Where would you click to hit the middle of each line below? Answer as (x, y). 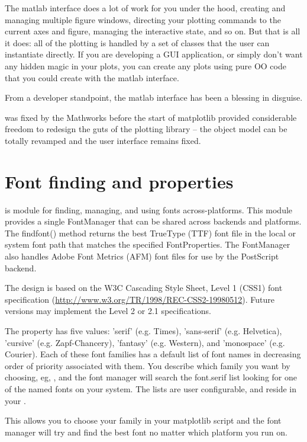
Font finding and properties (119, 181)
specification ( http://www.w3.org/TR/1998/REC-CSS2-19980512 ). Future (140, 299)
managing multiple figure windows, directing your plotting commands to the (143, 19)
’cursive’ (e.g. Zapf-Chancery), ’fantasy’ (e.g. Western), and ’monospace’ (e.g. (145, 342)
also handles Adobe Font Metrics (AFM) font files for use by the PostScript (142, 256)
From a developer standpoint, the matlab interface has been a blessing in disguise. (154, 97)
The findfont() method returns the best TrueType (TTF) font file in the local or (151, 233)
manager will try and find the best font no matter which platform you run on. (146, 432)
